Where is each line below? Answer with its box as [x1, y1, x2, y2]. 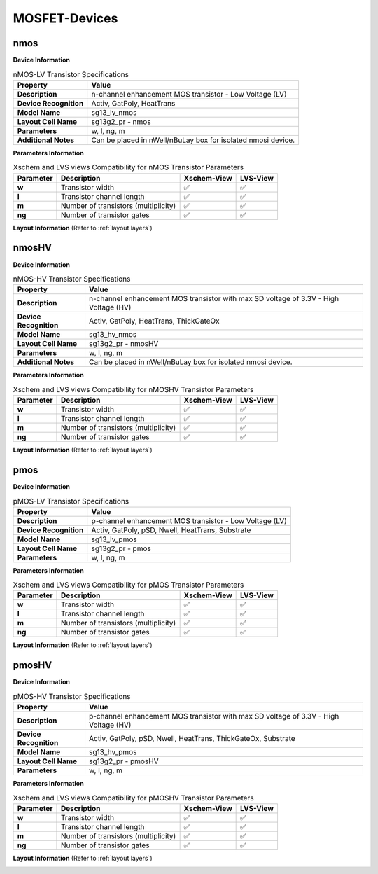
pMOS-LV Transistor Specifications [13, 496, 129, 506]
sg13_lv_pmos [91, 534, 137, 544]
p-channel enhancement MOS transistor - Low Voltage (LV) [91, 515, 287, 525]
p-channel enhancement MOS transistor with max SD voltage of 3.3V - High [88, 712, 339, 721]
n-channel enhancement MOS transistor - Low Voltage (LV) [91, 89, 287, 99]
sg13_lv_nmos [91, 107, 137, 117]
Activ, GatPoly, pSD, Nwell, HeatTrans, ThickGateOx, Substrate [88, 734, 295, 744]
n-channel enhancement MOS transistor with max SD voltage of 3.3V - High [88, 294, 339, 304]
